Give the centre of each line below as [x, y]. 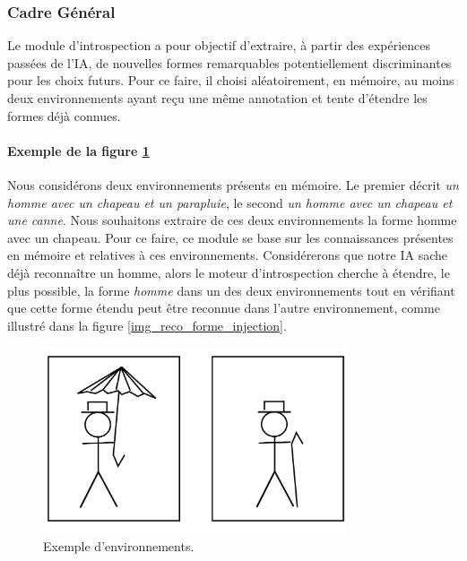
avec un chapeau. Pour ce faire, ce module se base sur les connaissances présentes [230, 237]
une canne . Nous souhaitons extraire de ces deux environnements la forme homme [232, 220]
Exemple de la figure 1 [78, 150]
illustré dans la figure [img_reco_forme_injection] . [147, 325]
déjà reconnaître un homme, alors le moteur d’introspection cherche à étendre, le [229, 272]
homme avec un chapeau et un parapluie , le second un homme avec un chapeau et [230, 202]
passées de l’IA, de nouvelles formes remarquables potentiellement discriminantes [229, 62]
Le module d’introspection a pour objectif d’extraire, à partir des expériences [219, 45]
